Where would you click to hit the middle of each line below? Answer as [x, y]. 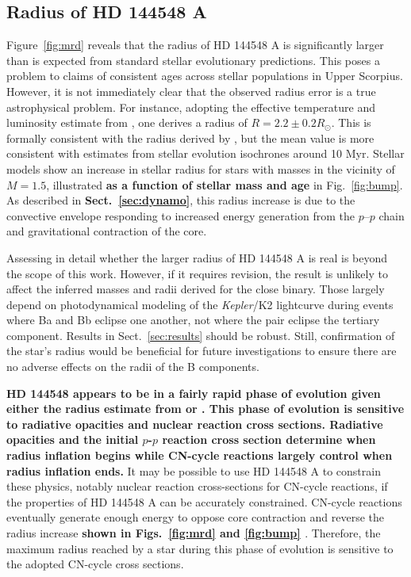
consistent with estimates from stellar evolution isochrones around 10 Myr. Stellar [205, 153]
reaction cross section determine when [269, 439]
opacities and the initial [73, 439]
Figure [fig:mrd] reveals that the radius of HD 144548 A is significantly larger [195, 45]
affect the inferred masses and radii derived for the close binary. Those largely [196, 289]
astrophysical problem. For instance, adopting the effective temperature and [191, 107]
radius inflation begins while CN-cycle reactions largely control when [200, 455]
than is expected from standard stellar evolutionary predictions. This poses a [193, 60]
